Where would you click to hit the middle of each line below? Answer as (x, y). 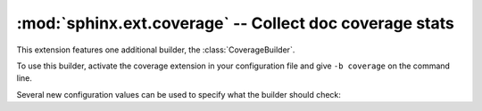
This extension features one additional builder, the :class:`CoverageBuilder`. (156, 50)
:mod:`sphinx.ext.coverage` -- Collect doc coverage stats (235, 23)
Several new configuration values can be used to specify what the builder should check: (179, 94)
